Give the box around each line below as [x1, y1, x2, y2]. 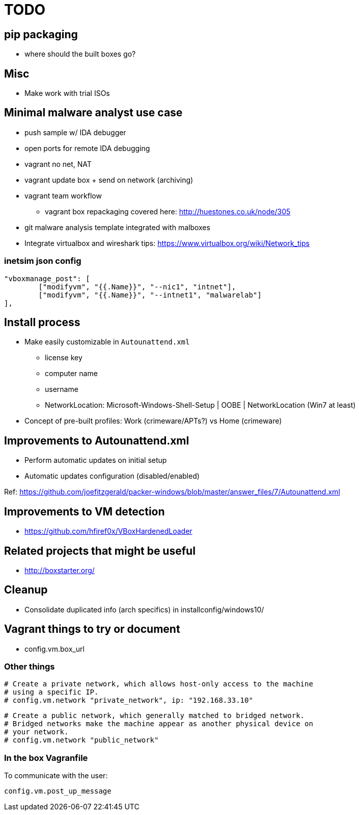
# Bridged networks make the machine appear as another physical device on [4, 720, 313, 728]
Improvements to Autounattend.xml [4, 434, 189, 447]
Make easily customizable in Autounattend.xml [24, 337, 190, 347]
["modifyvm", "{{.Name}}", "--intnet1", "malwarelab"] [38, 290, 262, 299]
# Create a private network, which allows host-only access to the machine [4, 680, 313, 688]
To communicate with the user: [4, 771, 108, 780]
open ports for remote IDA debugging [24, 143, 150, 153]
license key [45, 353, 82, 362]
